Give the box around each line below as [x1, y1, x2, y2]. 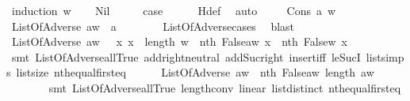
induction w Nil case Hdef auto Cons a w [11, 2, 336, 18]
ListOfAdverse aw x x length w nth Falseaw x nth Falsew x [11, 33, 347, 50]
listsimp [366, 48, 404, 65]
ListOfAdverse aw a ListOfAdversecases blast [11, 17, 295, 34]
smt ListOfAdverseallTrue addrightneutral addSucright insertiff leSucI [11, 48, 361, 65]
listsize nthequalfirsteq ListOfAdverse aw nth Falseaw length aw [16, 64, 374, 80]
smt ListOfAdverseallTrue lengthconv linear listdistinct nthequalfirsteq [48, 79, 401, 95]
